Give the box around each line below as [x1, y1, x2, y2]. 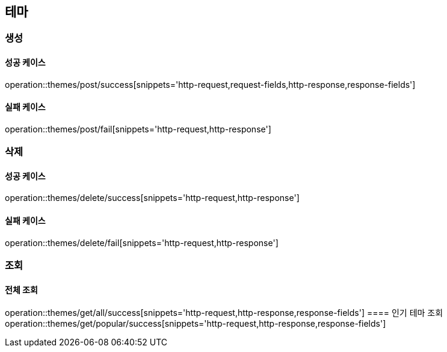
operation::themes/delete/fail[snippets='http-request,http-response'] [5, 237, 279, 248]
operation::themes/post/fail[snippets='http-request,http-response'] [5, 123, 271, 134]
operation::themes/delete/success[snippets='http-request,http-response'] [5, 193, 300, 203]
